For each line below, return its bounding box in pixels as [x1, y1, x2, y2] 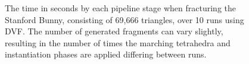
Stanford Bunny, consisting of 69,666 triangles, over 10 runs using [5, 13, 244, 25]
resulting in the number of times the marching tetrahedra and [5, 36, 231, 49]
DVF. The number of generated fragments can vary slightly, [5, 25, 223, 37]
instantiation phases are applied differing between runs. [5, 48, 207, 60]
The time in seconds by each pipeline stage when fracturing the [5, 2, 236, 14]
